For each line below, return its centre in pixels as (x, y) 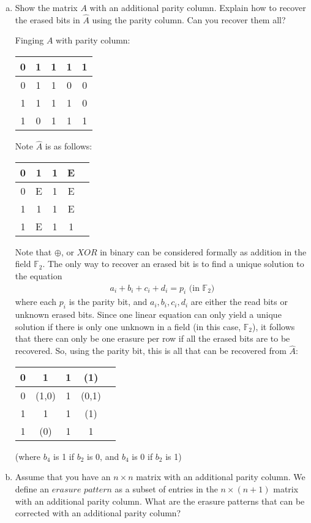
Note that (33, 251)
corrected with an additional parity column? (98, 513)
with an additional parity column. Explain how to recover (198, 7)
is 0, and (103, 456)
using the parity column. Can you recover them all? (189, 19)
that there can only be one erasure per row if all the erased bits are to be (152, 338)
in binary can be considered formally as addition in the (203, 251)
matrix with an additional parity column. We (221, 477)
